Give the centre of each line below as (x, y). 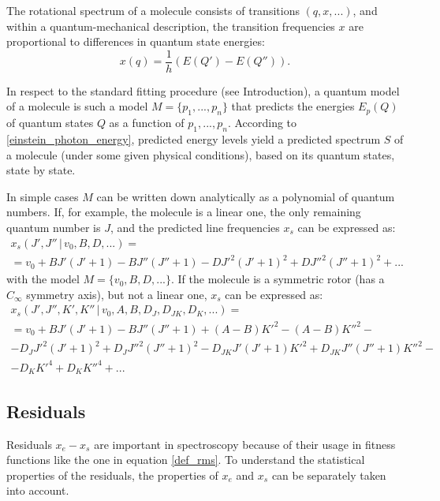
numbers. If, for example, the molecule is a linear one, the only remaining (184, 212)
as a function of (147, 123)
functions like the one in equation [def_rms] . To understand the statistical (186, 460)
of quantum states (50, 123)
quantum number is (54, 227)
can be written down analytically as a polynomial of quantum (246, 196)
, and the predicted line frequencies (195, 227)
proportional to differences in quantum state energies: (136, 41)
